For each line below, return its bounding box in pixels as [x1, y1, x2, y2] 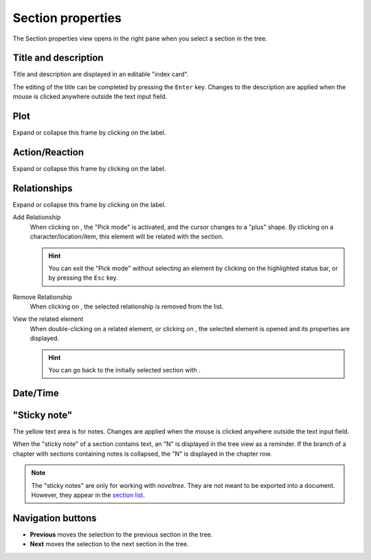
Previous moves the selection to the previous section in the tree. [30, 530, 213, 539]
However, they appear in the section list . [31, 491, 146, 499]
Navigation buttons [12, 512, 97, 524]
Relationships [12, 182, 73, 194]
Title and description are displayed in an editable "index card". [12, 70, 189, 78]
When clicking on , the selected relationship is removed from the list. [30, 302, 224, 311]
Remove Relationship [12, 293, 72, 301]
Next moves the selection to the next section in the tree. [30, 540, 189, 548]
